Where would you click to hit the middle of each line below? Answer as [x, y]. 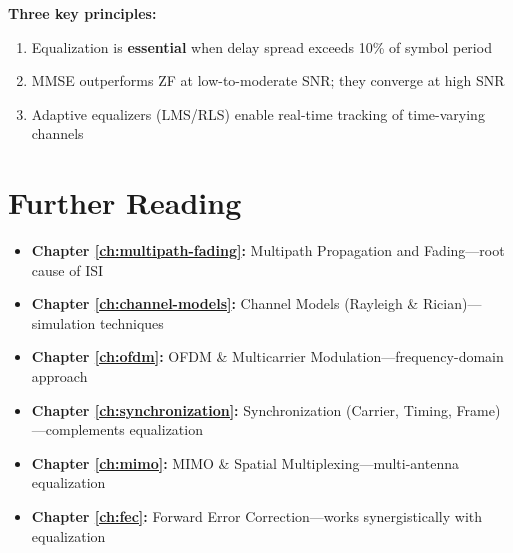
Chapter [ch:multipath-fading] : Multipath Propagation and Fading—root [268, 250]
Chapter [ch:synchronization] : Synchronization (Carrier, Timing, [241, 409]
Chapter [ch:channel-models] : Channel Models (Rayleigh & [225, 303]
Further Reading [125, 202]
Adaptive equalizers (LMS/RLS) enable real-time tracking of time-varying [258, 113]
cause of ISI [67, 269]
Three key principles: [82, 13]
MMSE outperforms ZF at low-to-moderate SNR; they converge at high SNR [268, 80]
